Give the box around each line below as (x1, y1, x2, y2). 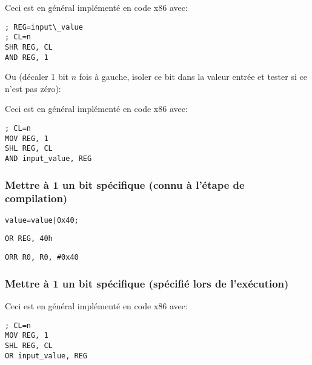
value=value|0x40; (5, 215, 79, 225)
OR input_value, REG (5, 351, 88, 360)
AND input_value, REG (5, 154, 92, 163)
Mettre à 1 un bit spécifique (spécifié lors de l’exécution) (5, 275, 289, 291)
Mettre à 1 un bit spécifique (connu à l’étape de (5, 177, 245, 192)
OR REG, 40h (5, 234, 53, 243)
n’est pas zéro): (5, 82, 61, 94)
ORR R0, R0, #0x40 (5, 253, 79, 262)
